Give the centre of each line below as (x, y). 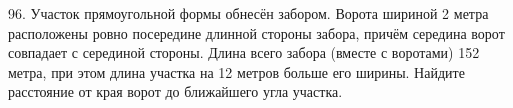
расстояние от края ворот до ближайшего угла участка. (175, 91)
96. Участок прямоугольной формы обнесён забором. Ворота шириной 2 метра (248, 13)
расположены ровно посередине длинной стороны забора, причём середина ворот (256, 32)
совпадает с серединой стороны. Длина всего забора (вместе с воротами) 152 (244, 52)
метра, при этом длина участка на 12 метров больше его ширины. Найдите (236, 71)
